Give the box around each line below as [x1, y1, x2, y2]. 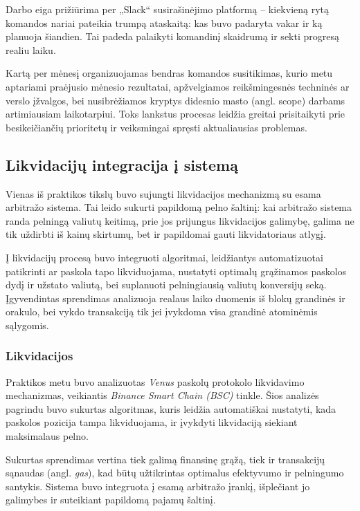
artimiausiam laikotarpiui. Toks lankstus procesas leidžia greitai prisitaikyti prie [6, 106, 345, 121]
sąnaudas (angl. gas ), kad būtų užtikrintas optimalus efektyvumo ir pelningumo [6, 465, 344, 480]
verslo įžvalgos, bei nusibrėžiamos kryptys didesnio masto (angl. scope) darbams [6, 93, 345, 107]
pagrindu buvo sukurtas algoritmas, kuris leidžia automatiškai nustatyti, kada [6, 401, 336, 416]
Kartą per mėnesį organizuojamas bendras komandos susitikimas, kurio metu [6, 66, 333, 80]
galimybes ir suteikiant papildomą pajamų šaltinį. [6, 492, 216, 507]
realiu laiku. [6, 42, 56, 57]
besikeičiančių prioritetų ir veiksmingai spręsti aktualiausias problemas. [6, 120, 307, 134]
